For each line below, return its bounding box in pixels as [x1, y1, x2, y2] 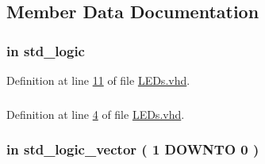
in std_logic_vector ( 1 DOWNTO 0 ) [6, 139, 259, 159]
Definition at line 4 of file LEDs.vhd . [6, 105, 185, 122]
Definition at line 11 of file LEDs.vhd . [6, 72, 190, 88]
